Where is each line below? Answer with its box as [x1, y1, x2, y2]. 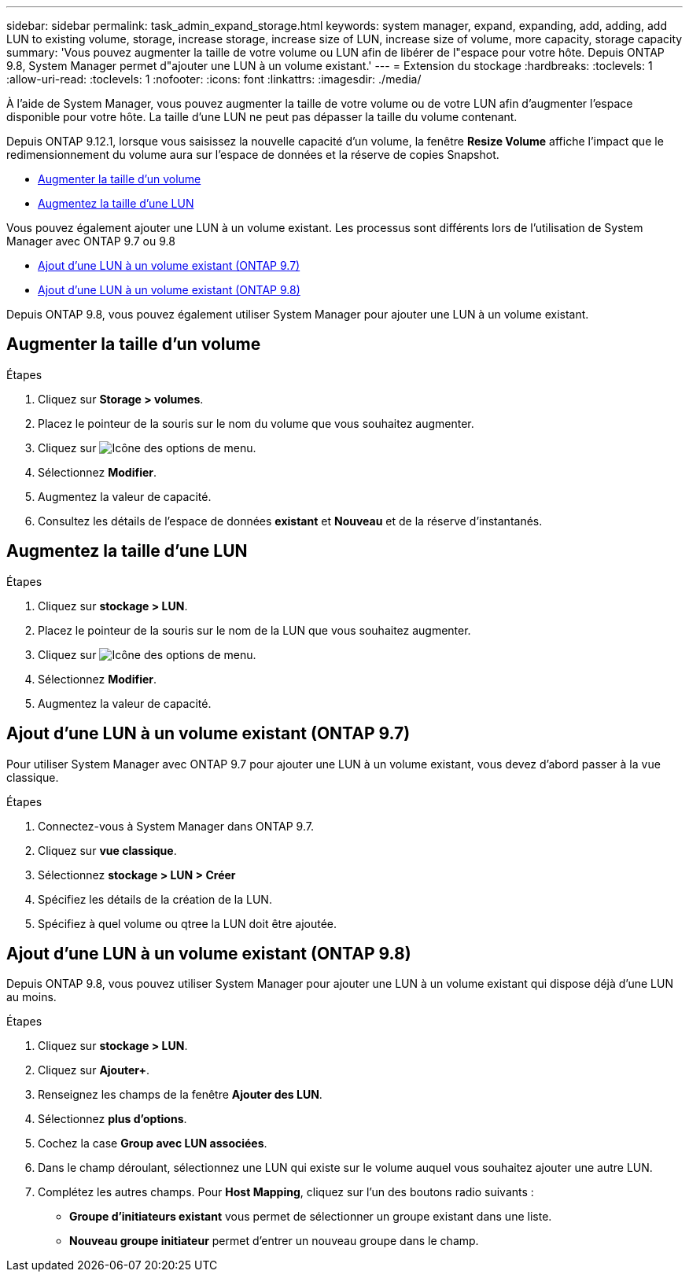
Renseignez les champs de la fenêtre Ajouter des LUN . [38, 1088, 322, 1102]
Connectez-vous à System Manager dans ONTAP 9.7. [38, 819, 314, 833]
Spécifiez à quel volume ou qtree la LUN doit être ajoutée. [38, 916, 337, 930]
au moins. [6, 990, 57, 1004]
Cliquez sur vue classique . [38, 843, 177, 857]
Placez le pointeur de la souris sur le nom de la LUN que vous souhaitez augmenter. [38, 623, 471, 637]
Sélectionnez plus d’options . [38, 1112, 187, 1126]
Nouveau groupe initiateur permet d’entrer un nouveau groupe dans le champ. [69, 1234, 479, 1248]
